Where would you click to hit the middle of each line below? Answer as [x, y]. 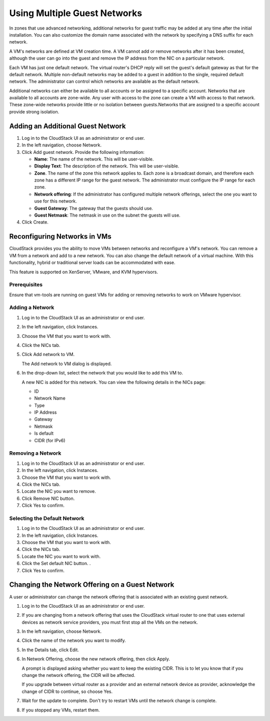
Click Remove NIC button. [48, 498]
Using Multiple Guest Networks [76, 13]
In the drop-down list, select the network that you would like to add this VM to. [102, 373]
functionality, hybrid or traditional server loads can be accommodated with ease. [92, 263]
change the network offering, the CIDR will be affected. [78, 675]
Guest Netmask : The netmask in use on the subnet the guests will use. [107, 215]
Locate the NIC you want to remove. [59, 491]
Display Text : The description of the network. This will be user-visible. [107, 166]
